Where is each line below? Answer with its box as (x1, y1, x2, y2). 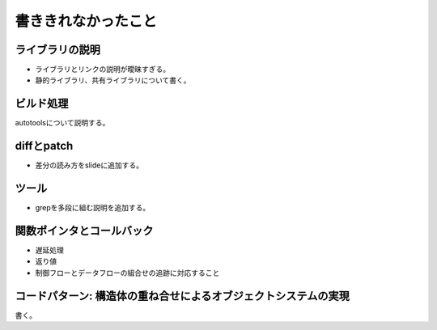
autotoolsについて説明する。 (15, 118, 110, 128)
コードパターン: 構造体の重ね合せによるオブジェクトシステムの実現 (15, 289, 350, 302)
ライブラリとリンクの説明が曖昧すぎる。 (35, 65, 170, 74)
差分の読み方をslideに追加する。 (35, 160, 143, 170)
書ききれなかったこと (15, 12, 158, 30)
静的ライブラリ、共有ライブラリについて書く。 (35, 75, 191, 85)
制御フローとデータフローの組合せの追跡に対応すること (35, 268, 220, 277)
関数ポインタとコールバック (15, 223, 154, 238)
